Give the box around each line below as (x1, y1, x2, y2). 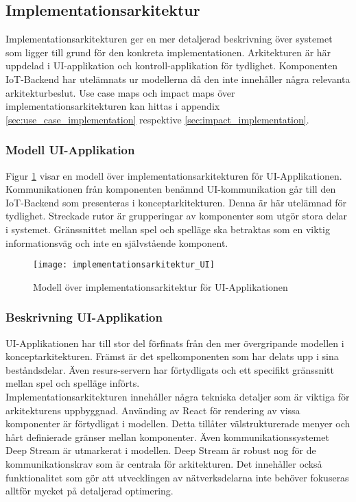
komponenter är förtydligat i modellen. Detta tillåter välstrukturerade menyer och (5, 416, 351, 431)
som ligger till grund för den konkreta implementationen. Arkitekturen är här (5, 45, 331, 59)
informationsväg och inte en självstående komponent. (5, 235, 228, 250)
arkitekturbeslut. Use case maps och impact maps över (5, 85, 235, 99)
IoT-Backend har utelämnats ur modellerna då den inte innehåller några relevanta (5, 71, 351, 86)
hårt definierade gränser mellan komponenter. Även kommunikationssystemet (5, 429, 329, 444)
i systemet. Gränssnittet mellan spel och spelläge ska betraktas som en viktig (5, 222, 330, 236)
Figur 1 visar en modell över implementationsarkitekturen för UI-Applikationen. (5, 168, 342, 182)
